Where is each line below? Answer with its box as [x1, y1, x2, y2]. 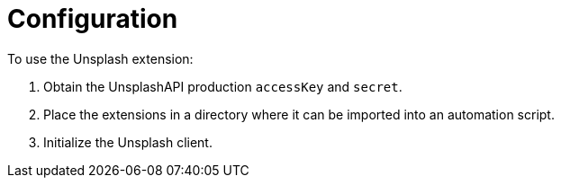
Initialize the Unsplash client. [43, 134, 213, 150]
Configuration [7, 4, 178, 34]
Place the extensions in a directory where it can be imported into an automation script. [43, 106, 555, 122]
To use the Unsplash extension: [7, 50, 194, 66]
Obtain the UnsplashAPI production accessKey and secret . [43, 78, 403, 94]
